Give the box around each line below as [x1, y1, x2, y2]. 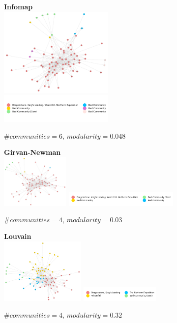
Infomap [4, 1, 33, 11]
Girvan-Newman [4, 147, 61, 157]
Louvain [4, 231, 31, 241]
